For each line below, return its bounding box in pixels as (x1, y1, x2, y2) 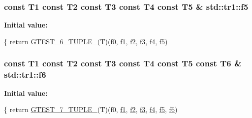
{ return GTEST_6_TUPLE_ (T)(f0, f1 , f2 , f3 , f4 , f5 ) (4, 36, 168, 46)
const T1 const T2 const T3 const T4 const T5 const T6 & (4, 57, 242, 69)
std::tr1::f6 (4, 68, 46, 81)
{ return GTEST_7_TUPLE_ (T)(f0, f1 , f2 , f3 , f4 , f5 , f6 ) (4, 104, 178, 115)
